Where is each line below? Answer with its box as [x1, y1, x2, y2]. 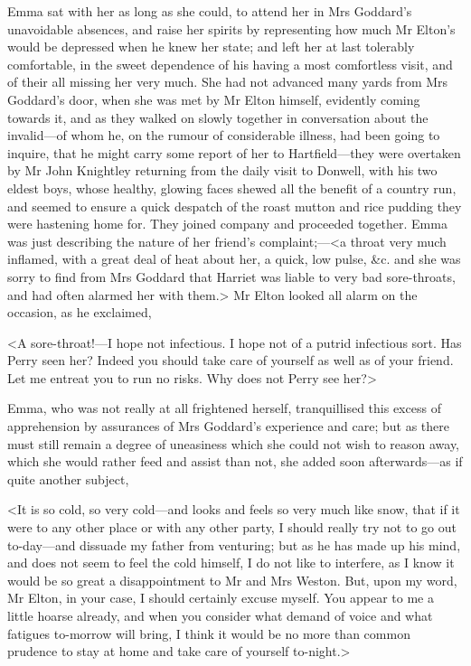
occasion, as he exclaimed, [7, 303, 152, 322]
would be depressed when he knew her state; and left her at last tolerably [7, 37, 415, 56]
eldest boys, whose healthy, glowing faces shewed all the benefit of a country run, [7, 178, 457, 197]
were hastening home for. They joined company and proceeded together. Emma [7, 214, 447, 233]
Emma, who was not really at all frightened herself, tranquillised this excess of [7, 399, 441, 417]
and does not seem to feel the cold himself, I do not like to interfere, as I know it [7, 553, 455, 572]
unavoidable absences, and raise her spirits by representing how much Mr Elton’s [7, 19, 456, 38]
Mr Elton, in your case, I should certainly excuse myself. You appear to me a [7, 588, 434, 607]
